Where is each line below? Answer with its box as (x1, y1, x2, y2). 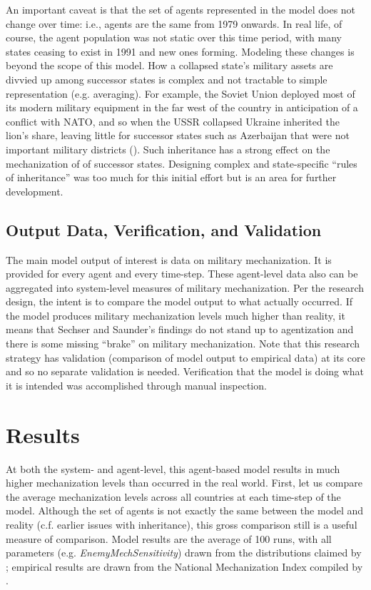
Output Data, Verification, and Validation (6, 218, 322, 240)
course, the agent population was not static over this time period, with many (6, 30, 342, 45)
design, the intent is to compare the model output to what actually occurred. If (6, 294, 352, 309)
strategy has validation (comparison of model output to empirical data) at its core (6, 350, 365, 365)
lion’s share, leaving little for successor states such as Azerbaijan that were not (6, 128, 350, 143)
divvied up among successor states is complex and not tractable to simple (6, 71, 327, 86)
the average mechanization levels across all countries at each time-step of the (6, 489, 341, 504)
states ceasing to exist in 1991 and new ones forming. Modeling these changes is (6, 44, 355, 59)
